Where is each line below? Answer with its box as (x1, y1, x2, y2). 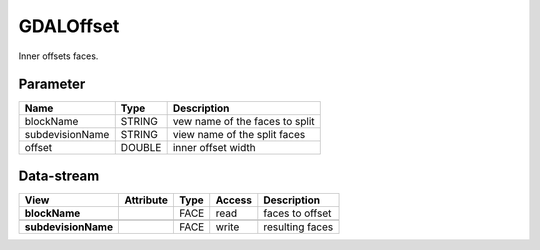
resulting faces (263, 220, 334, 234)
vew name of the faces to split (172, 115, 315, 129)
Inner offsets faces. (18, 50, 99, 62)
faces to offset (263, 206, 332, 220)
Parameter (18, 76, 86, 93)
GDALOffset (18, 15, 120, 37)
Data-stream (18, 167, 100, 184)
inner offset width (172, 141, 256, 155)
